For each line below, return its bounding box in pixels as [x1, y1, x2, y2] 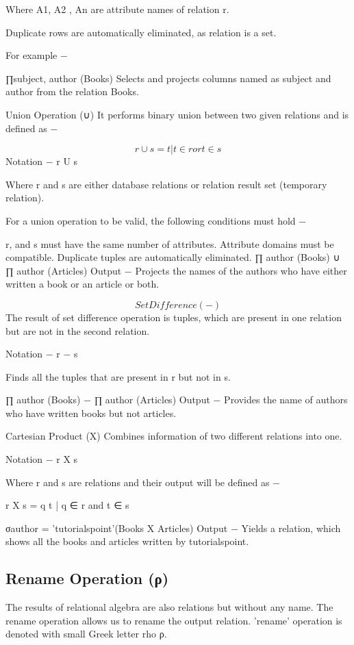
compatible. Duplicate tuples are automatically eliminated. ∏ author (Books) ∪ [5, 250, 340, 264]
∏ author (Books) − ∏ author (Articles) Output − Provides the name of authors [5, 392, 348, 407]
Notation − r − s [5, 346, 78, 361]
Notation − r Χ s [5, 452, 78, 466]
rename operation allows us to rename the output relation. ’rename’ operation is [5, 613, 342, 627]
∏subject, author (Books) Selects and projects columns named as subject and [5, 71, 331, 85]
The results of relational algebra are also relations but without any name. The [5, 600, 333, 614]
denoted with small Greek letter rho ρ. [5, 627, 167, 641]
